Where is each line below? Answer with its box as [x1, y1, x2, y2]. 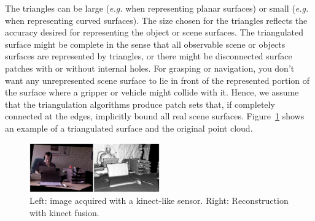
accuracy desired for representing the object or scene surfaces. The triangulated [5, 26, 304, 39]
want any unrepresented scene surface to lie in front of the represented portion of [5, 73, 310, 86]
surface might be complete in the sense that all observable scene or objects [5, 37, 286, 50]
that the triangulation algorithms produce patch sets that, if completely [5, 97, 275, 110]
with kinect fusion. [29, 206, 99, 219]
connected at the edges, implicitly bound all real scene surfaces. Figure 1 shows [5, 110, 305, 122]
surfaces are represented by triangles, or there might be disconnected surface [5, 50, 292, 62]
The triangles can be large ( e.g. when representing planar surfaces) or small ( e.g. [5, 2, 309, 14]
